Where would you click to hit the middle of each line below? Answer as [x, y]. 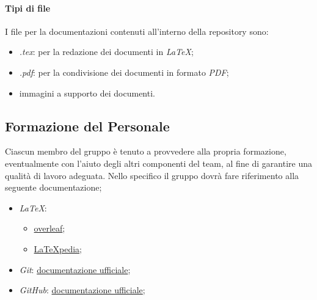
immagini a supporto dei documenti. [87, 93]
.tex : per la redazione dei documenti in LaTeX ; [106, 52]
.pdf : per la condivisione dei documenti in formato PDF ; [124, 72]
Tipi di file [28, 8]
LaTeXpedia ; [58, 248]
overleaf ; [49, 228]
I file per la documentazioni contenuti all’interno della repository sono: [137, 31]
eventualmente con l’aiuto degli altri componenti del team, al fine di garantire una [158, 163]
